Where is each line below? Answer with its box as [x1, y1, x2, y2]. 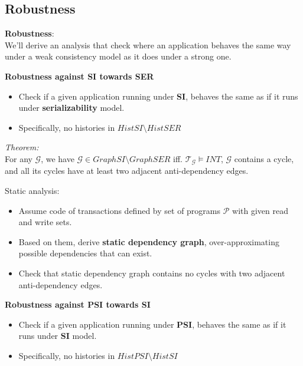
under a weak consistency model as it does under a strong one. [5, 50, 232, 62]
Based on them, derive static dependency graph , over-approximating [18, 235, 279, 248]
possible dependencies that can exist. [18, 247, 152, 259]
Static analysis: [5, 184, 60, 196]
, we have [41, 152, 74, 164]
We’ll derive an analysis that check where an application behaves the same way [5, 38, 291, 51]
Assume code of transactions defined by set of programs [18, 204, 221, 216]
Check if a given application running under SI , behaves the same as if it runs [18, 90, 298, 102]
